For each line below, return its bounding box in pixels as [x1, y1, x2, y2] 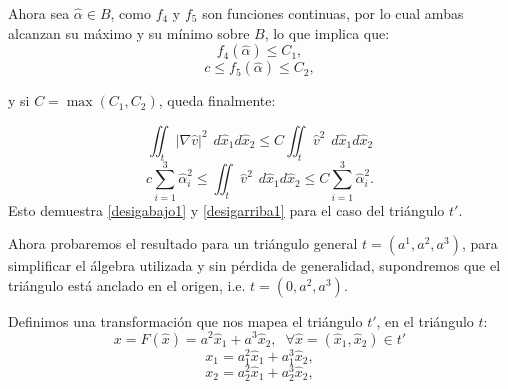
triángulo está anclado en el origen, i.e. [8, 274, 246, 295]
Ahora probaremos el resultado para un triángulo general [8, 233, 358, 254]
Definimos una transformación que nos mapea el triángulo [8, 310, 363, 331]
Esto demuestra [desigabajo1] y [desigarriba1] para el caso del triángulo [8, 199, 445, 220]
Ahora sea [8, 3, 70, 23]
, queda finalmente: [158, 90, 276, 111]
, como [110, 3, 151, 23]
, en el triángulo [376, 310, 474, 331]
